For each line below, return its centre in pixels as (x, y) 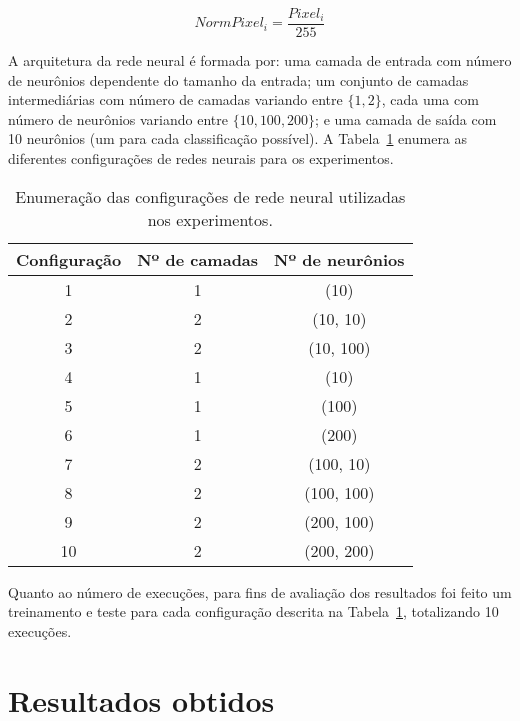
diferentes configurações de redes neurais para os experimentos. (201, 158)
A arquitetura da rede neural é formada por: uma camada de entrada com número (260, 60)
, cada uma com (430, 99)
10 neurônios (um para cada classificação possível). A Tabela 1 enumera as (238, 138)
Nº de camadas (198, 259)
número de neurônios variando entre (118, 118)
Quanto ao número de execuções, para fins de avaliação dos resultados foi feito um (260, 591)
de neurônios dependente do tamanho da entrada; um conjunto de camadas (238, 79)
